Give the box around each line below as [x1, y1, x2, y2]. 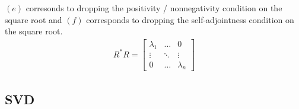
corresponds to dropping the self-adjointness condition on [86, 13, 294, 25]
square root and [5, 13, 62, 25]
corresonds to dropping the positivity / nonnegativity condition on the [26, 2, 282, 14]
